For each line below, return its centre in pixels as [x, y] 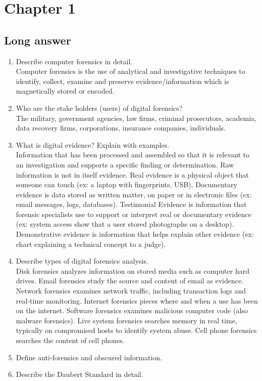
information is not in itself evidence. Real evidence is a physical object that [132, 174]
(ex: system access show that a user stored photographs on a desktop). [125, 224]
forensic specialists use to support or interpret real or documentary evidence [134, 214]
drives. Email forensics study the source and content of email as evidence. [130, 281]
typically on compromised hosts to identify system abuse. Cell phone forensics [136, 330]
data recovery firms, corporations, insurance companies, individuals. [121, 128]
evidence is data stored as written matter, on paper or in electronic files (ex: [134, 194]
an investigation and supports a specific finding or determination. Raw [125, 164]
